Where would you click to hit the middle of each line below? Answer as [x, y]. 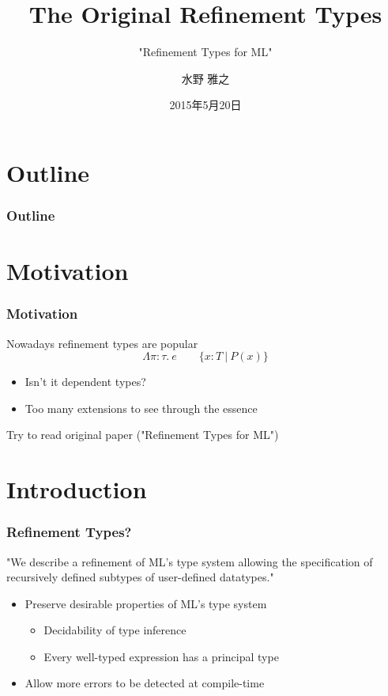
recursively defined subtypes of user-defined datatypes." [140, 577]
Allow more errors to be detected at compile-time [145, 683]
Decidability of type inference [115, 630]
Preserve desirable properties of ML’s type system [146, 603]
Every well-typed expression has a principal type [161, 656]
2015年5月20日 [205, 105]
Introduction [77, 489]
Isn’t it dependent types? [85, 382]
